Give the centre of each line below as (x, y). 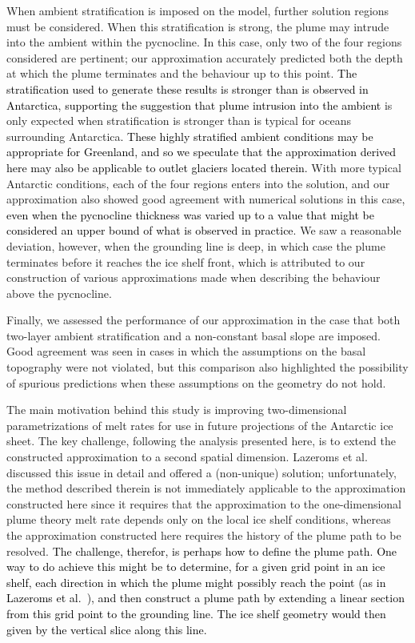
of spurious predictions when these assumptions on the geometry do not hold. (196, 382)
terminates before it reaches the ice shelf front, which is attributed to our (186, 261)
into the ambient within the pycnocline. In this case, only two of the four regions (204, 42)
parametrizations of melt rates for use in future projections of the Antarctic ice (200, 425)
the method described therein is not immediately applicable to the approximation (206, 488)
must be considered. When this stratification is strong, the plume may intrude (198, 26)
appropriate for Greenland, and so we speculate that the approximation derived (202, 152)
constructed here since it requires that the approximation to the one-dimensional (204, 503)
